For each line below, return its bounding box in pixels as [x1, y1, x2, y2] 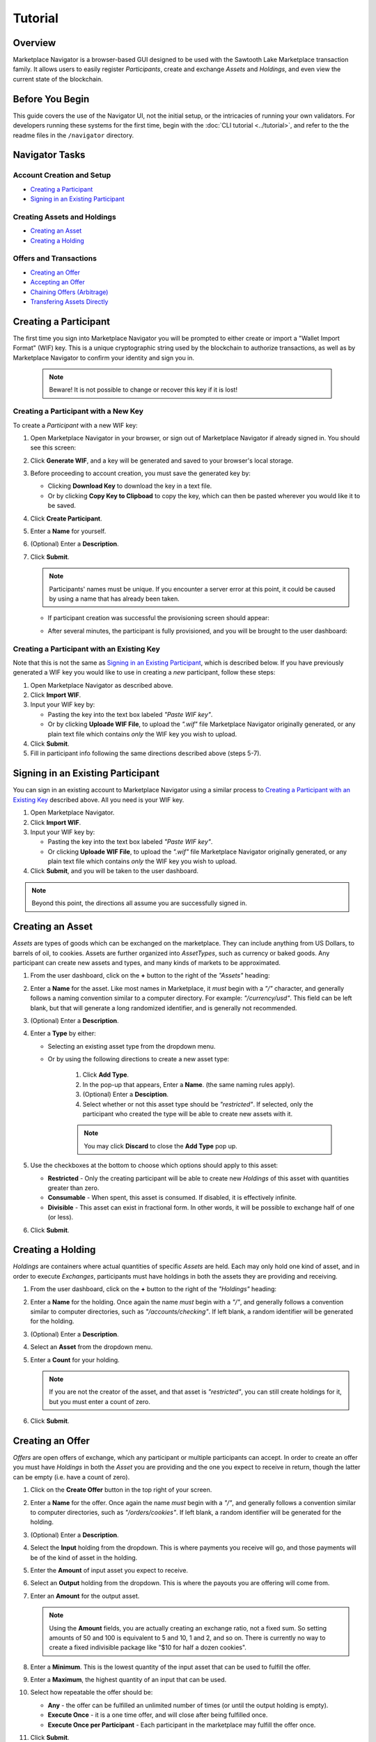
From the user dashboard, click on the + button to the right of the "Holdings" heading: [30, 1285, 277, 1293]
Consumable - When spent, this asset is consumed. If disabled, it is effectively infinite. [47, 1194, 297, 1202]
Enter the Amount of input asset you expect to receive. [30, 1566, 188, 1574]
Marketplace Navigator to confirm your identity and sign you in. [13, 353, 195, 362]
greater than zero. [47, 1183, 100, 1192]
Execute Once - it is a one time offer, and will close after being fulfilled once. [47, 1711, 268, 1719]
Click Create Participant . [30, 514, 102, 523]
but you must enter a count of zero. [49, 1397, 151, 1405]
